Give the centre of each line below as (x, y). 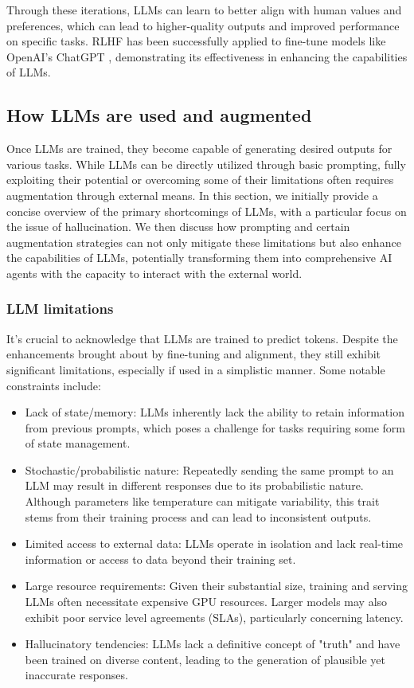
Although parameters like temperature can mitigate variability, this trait (202, 501)
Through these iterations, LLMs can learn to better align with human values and (204, 10)
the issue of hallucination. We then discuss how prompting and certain (178, 227)
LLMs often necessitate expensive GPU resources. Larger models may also (206, 602)
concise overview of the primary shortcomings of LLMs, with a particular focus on (207, 211)
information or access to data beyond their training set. (160, 559)
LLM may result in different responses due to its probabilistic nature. (194, 485)
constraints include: (54, 385)
